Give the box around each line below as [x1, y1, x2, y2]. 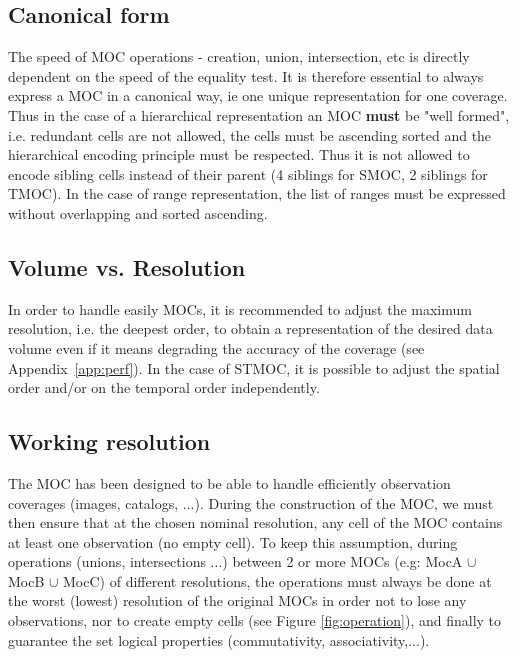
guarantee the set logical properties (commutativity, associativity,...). [8, 629, 430, 650]
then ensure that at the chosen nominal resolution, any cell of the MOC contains [8, 512, 503, 533]
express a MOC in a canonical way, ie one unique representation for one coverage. [8, 85, 508, 106]
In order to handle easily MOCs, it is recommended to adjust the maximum [8, 298, 472, 319]
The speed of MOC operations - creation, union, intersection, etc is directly [8, 46, 470, 67]
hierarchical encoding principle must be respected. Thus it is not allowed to [8, 144, 470, 165]
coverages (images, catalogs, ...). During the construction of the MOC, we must [8, 492, 494, 513]
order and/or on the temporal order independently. [8, 377, 320, 398]
